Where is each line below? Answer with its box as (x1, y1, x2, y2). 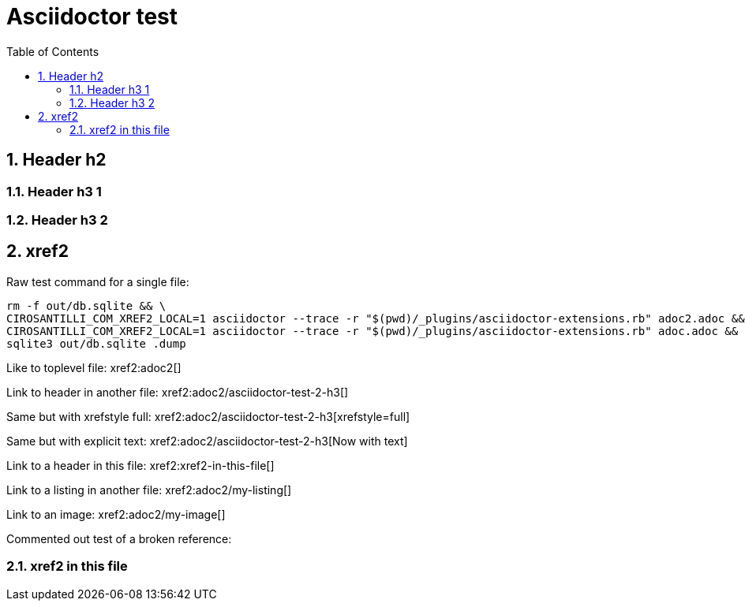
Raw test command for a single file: (6, 274, 189, 289)
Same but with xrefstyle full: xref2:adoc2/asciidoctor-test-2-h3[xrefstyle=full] (6, 409, 410, 423)
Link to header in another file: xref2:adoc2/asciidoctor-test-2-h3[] (6, 385, 349, 399)
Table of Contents (6, 44, 99, 58)
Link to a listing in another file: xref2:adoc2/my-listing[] (6, 482, 292, 497)
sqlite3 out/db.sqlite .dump (6, 337, 186, 350)
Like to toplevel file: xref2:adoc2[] (6, 360, 182, 374)
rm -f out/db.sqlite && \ (6, 299, 167, 312)
